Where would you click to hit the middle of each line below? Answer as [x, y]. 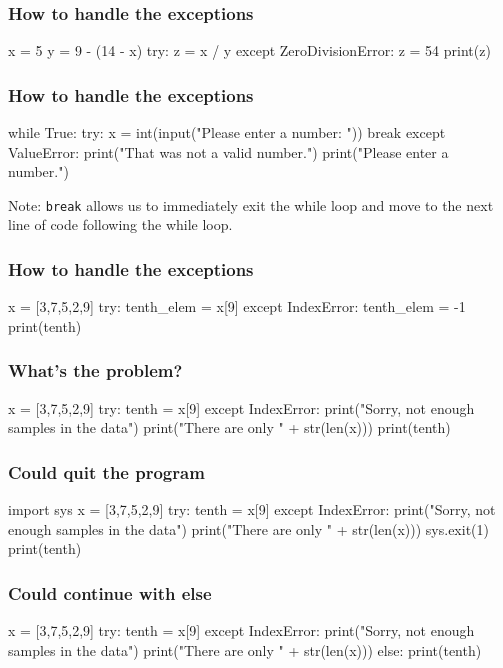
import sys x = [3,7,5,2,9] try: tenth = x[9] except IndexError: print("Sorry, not [252, 509]
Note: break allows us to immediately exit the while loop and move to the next [251, 204]
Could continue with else [110, 592]
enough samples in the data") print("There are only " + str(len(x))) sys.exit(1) [248, 528]
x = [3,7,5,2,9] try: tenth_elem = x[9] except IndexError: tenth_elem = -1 [237, 306]
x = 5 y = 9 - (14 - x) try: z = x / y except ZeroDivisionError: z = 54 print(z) [249, 50]
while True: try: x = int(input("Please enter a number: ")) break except [227, 132]
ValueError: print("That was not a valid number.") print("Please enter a [228, 151]
